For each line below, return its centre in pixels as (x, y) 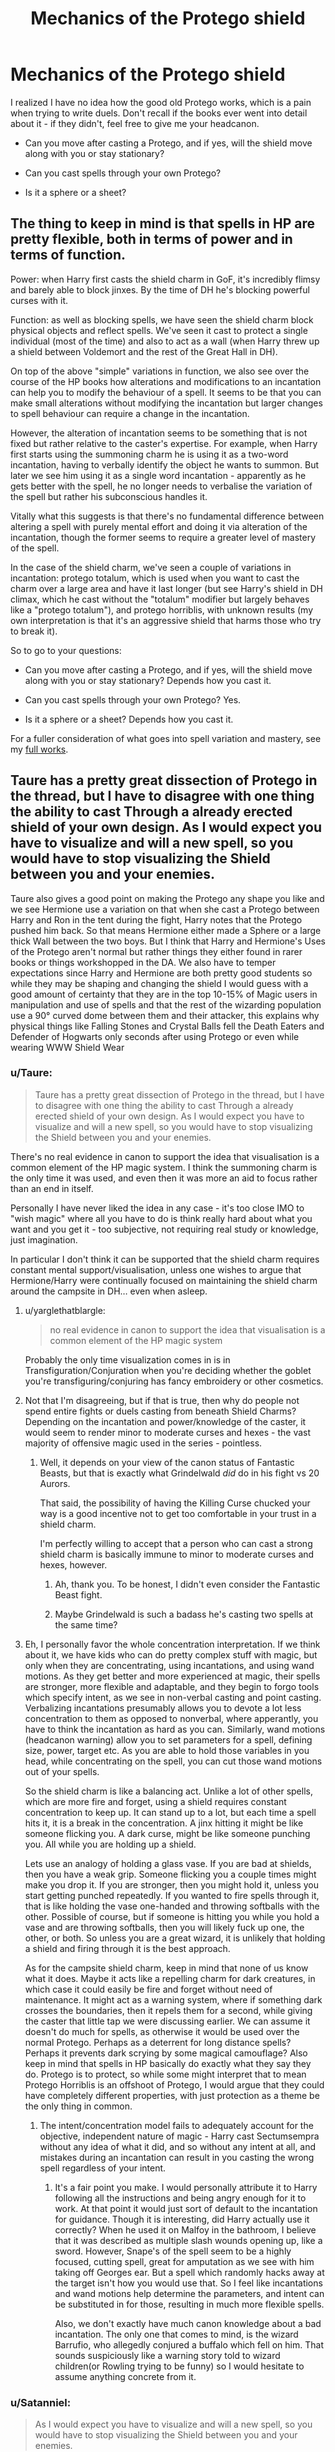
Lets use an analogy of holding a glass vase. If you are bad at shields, (168, 1863)
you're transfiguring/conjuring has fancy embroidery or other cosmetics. (174, 1381)
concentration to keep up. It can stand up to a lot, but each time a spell (170, 1812)
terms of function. (68, 255)
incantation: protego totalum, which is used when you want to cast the (155, 578)
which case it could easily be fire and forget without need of (148, 1989)
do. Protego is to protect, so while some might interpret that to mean (165, 2074)
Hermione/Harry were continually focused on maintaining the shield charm (164, 1280)
